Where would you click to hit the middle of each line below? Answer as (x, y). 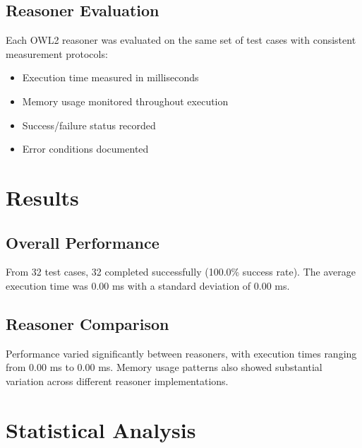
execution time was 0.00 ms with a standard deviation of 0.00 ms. (148, 285)
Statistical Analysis (101, 429)
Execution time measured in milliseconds (110, 77)
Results (42, 197)
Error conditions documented (85, 149)
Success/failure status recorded (89, 125)
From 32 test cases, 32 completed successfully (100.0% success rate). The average (181, 272)
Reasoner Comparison (88, 323)
